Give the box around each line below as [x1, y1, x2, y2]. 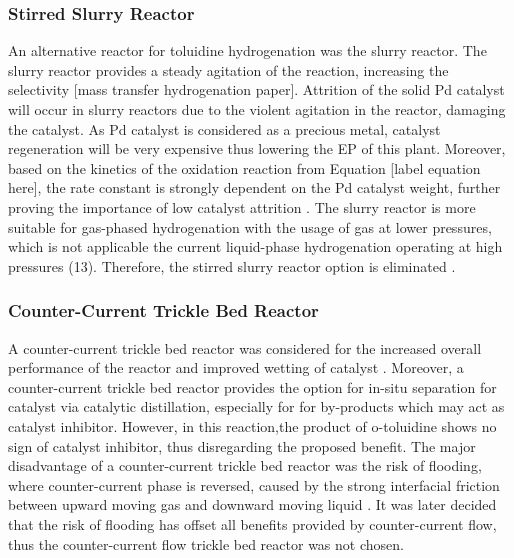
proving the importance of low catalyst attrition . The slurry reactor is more [8, 196, 476, 217]
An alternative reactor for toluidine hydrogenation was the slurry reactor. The [8, 40, 487, 61]
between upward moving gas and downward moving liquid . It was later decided [8, 494, 497, 515]
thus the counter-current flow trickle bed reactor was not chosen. [8, 533, 404, 554]
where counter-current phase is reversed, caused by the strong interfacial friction [8, 474, 500, 495]
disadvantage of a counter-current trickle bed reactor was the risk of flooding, [8, 455, 482, 476]
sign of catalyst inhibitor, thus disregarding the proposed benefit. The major [8, 435, 476, 456]
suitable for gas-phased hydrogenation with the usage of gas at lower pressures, [8, 216, 492, 237]
